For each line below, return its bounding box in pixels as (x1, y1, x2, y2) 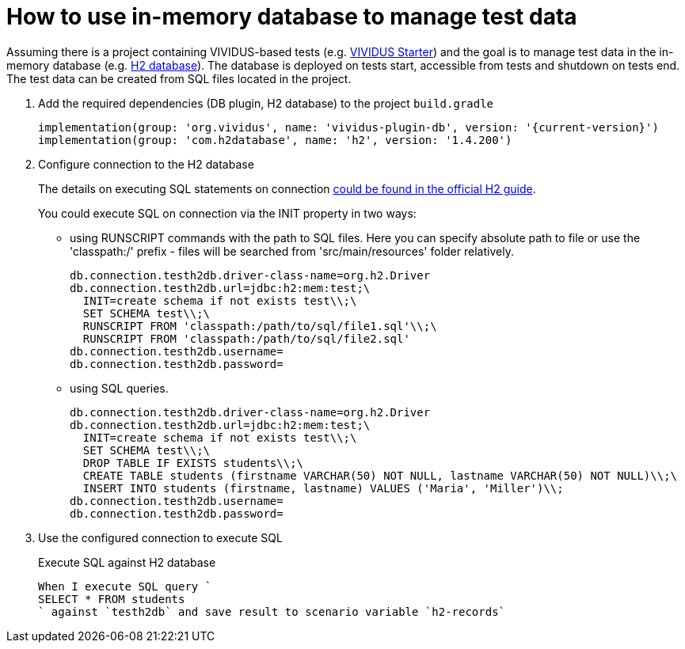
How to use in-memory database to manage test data (6, 3, 577, 30)
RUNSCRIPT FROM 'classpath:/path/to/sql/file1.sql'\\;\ (82, 319, 437, 332)
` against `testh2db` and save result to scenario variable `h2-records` (38, 605, 506, 618)
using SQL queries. (70, 381, 169, 395)
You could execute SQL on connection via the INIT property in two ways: (38, 206, 417, 220)
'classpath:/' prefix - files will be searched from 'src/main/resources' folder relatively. (70, 244, 514, 258)
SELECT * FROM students (38, 592, 185, 605)
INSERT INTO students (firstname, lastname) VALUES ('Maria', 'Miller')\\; (82, 481, 564, 495)
